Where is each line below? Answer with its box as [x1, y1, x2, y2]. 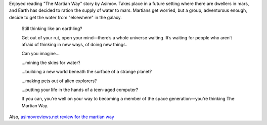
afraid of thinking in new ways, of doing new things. [21, 41, 127, 47]
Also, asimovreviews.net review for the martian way [9, 114, 115, 120]
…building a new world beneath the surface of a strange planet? [21, 69, 152, 75]
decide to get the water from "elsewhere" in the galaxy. [9, 14, 122, 20]
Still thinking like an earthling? [21, 26, 83, 31]
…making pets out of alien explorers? [21, 78, 97, 84]
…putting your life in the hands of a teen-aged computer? [21, 87, 138, 93]
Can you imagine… [21, 51, 60, 57]
